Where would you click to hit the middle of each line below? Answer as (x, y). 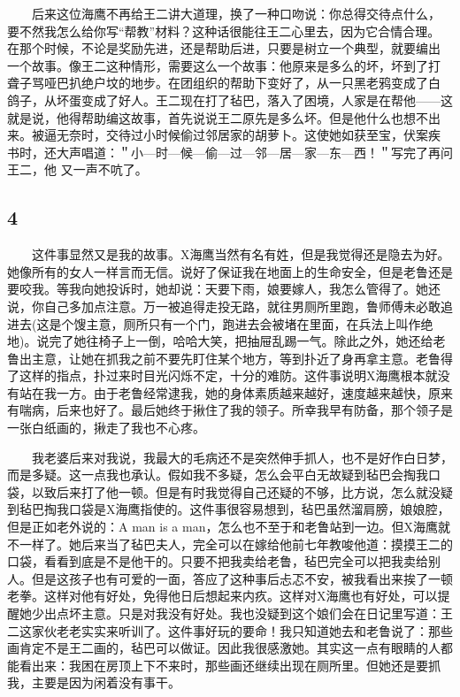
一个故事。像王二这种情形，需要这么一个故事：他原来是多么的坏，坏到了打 (224, 65)
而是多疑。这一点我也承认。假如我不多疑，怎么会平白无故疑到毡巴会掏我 (218, 475)
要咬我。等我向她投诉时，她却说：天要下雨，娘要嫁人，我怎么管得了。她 (218, 289)
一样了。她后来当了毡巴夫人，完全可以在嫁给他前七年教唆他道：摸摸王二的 (236, 544)
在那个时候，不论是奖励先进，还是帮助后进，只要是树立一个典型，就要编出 (224, 48)
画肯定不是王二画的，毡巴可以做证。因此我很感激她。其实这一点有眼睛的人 (224, 648)
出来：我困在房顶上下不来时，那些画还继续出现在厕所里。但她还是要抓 (236, 665)
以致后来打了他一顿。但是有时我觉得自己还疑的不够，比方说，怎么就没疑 (242, 491)
